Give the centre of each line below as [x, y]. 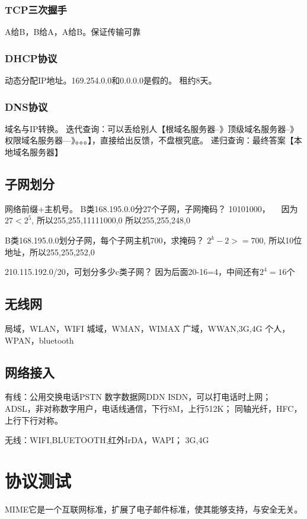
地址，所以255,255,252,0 [50, 252]
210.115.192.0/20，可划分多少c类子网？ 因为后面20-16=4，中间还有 [132, 272]
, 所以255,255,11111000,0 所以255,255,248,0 [111, 220]
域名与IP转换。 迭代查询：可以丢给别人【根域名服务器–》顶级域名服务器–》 [152, 128]
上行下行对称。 [34, 420]
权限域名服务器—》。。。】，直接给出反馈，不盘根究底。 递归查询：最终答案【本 [153, 140]
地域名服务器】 [34, 152]
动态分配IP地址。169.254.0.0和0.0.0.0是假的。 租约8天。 [111, 80]
